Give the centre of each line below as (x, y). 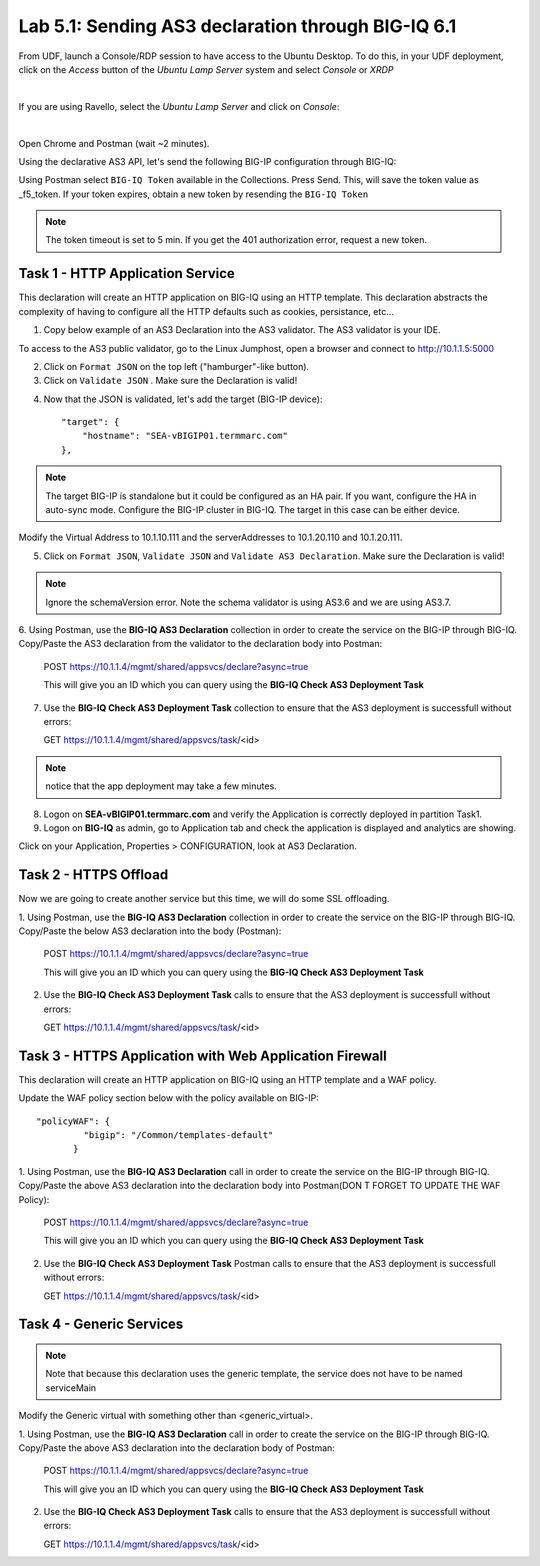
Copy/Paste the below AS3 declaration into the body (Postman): (150, 931)
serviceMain (71, 1387)
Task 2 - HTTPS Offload (93, 875)
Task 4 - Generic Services (101, 1324)
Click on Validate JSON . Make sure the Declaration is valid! (170, 381)
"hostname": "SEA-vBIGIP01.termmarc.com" (185, 436)
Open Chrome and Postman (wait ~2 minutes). (114, 143)
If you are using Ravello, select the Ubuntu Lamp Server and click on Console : (179, 106)
